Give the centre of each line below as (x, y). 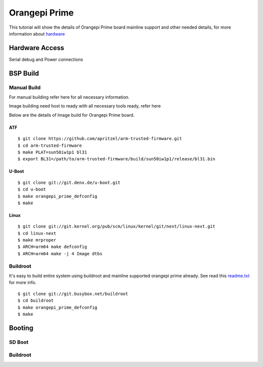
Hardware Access (37, 48)
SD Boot (19, 342)
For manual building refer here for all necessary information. (69, 97)
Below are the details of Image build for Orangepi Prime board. (72, 115)
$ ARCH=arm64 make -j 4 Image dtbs (60, 253)
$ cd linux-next (37, 233)
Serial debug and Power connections (46, 59)
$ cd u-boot (32, 189)
